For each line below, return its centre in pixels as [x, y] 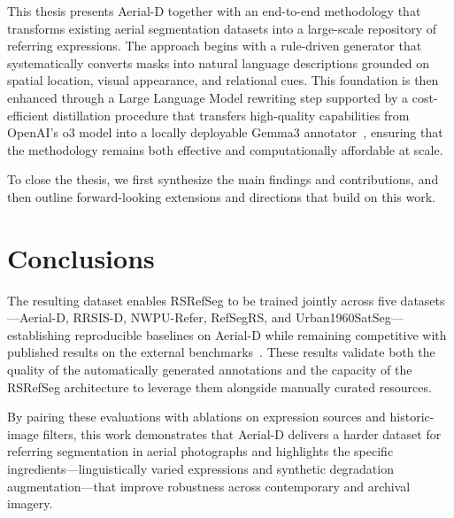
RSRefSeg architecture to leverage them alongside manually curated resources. [219, 387]
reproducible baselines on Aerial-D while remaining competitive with [261, 334]
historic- [412, 417]
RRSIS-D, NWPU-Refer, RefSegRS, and [182, 317]
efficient [28, 115]
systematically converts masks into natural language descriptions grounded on [219, 62]
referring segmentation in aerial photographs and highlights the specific [200, 451]
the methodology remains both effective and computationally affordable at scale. [225, 149]
